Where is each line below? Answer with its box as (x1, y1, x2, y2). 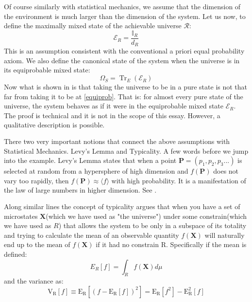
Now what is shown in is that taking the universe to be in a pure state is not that (4, 82, 248, 92)
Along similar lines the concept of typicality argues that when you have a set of (4, 201, 240, 212)
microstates (4, 211, 38, 221)
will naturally (204, 230, 245, 240)
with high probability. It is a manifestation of (111, 175, 246, 185)
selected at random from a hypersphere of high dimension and (4, 166, 188, 176)
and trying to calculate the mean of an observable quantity (4, 230, 179, 240)
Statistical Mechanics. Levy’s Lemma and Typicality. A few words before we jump (4, 145, 249, 156)
